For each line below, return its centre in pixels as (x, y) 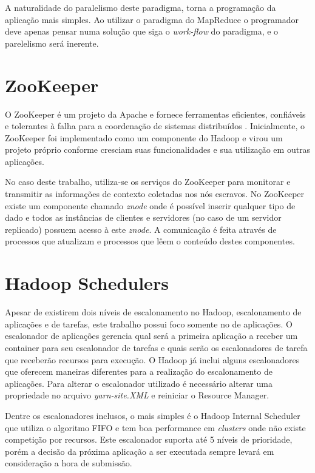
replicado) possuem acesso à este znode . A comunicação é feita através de (141, 229)
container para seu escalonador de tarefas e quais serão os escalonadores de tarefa (156, 347)
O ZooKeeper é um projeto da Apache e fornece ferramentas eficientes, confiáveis (155, 114)
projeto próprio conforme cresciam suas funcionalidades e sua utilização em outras (158, 149)
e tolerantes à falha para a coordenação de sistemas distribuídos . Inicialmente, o (155, 126)
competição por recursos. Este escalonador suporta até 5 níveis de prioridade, (149, 439)
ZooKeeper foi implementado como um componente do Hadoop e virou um (144, 137)
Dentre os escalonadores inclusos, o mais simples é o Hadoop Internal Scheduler (153, 415)
